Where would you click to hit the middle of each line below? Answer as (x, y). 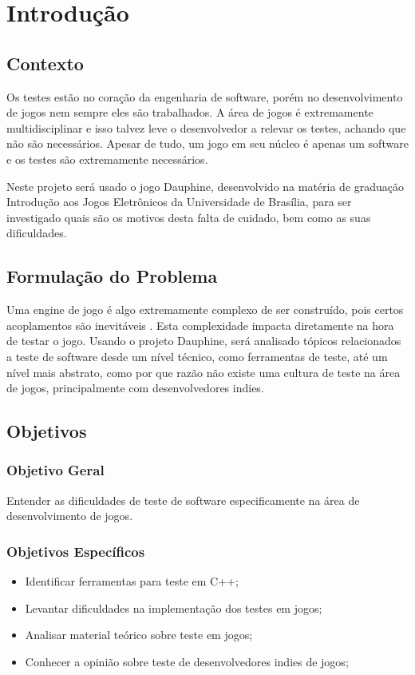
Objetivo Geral (55, 470)
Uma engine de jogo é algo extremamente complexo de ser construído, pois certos (205, 310)
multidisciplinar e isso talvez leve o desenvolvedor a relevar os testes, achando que (206, 127)
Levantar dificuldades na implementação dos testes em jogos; (174, 607)
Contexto (45, 63)
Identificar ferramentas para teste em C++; (132, 581)
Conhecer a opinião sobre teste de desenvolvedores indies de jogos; (187, 661)
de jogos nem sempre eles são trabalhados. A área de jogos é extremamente (190, 112)
